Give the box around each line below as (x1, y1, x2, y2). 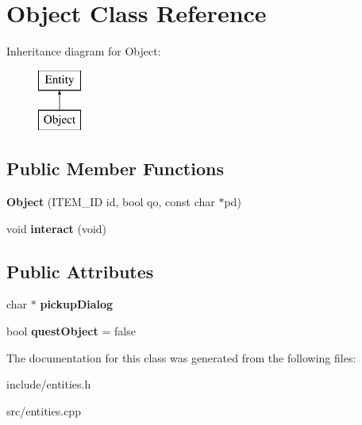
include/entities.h (6, 376, 91, 392)
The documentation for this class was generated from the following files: (6, 349, 356, 366)
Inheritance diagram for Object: (6, 43, 161, 59)
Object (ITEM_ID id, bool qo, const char (6, 193, 215, 210)
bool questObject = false (6, 323, 136, 339)
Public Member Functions (6, 156, 224, 181)
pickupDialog (40, 296, 114, 312)
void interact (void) (6, 220, 107, 236)
